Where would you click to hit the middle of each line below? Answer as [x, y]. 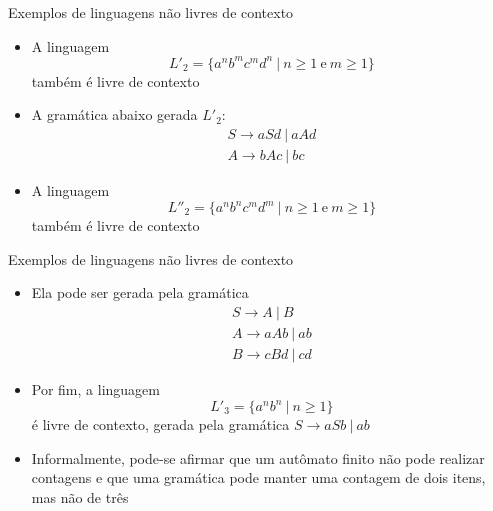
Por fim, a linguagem [95, 388]
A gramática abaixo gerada [114, 114]
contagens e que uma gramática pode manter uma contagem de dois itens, [258, 477]
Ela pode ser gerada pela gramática [140, 292]
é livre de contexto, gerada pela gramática [160, 424]
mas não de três [80, 496]
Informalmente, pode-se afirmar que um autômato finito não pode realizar [258, 457]
